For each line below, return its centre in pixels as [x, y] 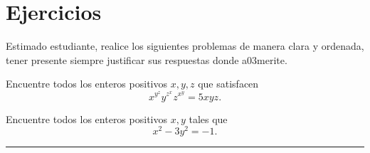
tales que [208, 118]
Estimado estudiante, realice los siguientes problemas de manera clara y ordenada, [185, 46]
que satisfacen [228, 84]
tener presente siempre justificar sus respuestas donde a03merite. [147, 59]
